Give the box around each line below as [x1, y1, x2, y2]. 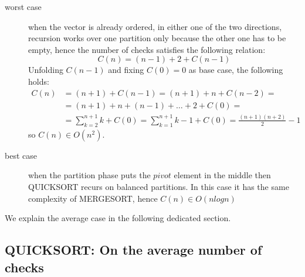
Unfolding [28, 64, 63, 76]
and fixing [108, 64, 144, 76]
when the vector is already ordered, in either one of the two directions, [28, 20, 282, 32]
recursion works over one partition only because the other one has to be [28, 32, 286, 44]
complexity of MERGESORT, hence [28, 192, 158, 204]
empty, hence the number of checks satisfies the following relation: [28, 43, 266, 55]
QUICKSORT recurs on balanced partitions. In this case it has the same [28, 180, 289, 192]
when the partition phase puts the [28, 169, 151, 181]
